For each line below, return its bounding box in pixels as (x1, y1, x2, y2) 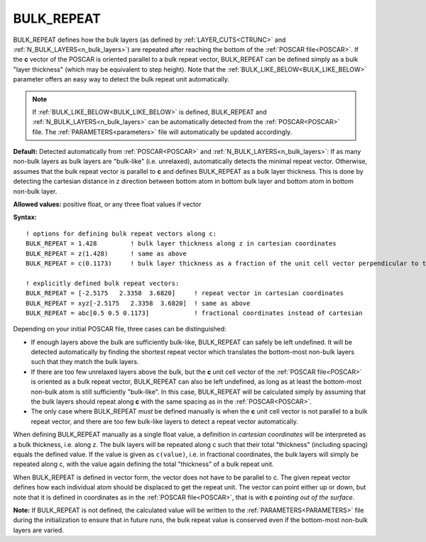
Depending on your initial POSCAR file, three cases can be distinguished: (13, 325, 226, 333)
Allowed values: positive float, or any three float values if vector (13, 200, 202, 209)
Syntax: (13, 213, 37, 221)
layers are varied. (13, 526, 64, 534)
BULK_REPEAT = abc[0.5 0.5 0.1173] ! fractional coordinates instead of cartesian (26, 309, 363, 317)
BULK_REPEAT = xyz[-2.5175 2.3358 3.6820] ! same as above (26, 299, 251, 307)
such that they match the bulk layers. (31, 358, 139, 366)
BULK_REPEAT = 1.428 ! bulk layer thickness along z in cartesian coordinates (26, 240, 337, 248)
